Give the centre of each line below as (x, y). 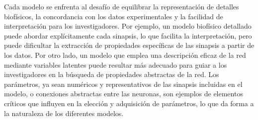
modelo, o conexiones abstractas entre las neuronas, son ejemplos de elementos (124, 94)
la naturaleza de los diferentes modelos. (64, 113)
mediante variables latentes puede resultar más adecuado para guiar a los (116, 64)
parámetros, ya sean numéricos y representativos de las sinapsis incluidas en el (123, 84)
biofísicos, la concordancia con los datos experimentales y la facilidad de (114, 16)
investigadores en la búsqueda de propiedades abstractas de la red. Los (112, 74)
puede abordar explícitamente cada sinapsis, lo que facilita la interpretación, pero (128, 35)
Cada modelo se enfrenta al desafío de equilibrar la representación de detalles (122, 6)
